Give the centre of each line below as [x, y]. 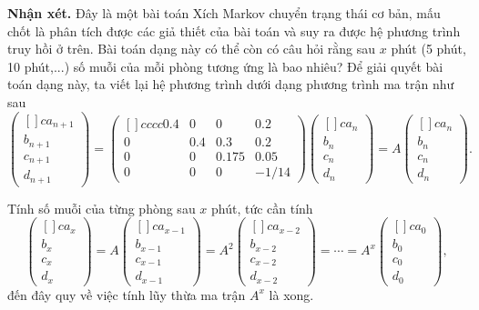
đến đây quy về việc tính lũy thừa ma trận [127, 294]
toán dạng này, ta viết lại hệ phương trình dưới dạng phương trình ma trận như [231, 84]
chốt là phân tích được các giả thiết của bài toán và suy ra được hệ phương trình [234, 30]
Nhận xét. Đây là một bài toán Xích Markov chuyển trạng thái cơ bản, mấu [224, 13]
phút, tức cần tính [262, 208]
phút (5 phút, [428, 49]
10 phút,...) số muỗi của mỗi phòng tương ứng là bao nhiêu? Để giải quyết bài [225, 66]
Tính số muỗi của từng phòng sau [102, 208]
